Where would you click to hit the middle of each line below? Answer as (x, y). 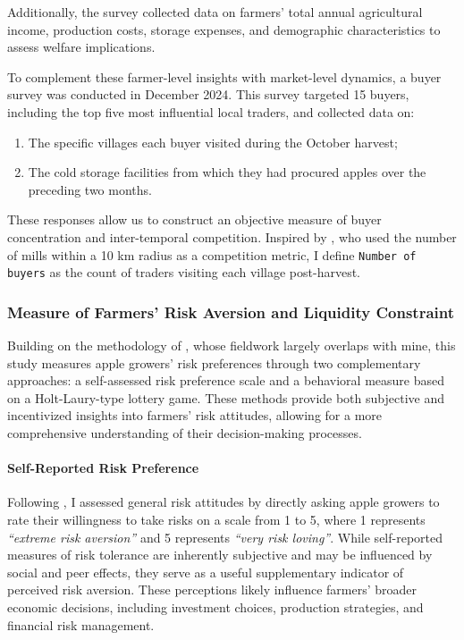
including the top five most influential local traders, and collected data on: (211, 111)
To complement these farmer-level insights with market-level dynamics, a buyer (224, 76)
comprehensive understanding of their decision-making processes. (185, 433)
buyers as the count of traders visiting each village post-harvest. (184, 272)
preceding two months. (90, 189)
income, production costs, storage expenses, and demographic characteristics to (224, 29)
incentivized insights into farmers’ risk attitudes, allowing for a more (195, 415)
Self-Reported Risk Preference (103, 468)
